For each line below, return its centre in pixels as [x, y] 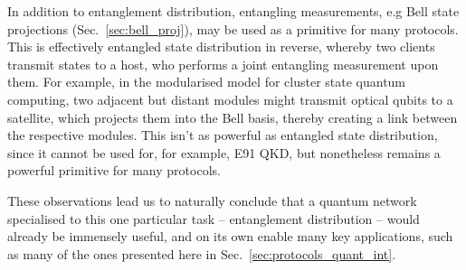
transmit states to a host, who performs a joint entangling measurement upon [223, 64]
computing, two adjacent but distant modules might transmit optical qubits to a [230, 99]
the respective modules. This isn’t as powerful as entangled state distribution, [223, 135]
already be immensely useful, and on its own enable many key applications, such [230, 236]
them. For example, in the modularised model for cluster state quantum [207, 82]
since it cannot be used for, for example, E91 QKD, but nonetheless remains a [224, 152]
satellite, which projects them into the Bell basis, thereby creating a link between [233, 117]
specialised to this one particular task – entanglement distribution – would [214, 218]
